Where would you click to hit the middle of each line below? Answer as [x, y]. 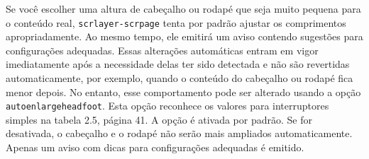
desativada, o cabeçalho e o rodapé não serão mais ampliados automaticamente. [179, 133]
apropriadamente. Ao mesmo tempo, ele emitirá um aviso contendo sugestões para [184, 36]
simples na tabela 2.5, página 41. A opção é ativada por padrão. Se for [159, 119]
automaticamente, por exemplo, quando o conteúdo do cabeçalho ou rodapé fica [180, 78]
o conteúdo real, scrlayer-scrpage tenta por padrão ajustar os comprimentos [176, 22]
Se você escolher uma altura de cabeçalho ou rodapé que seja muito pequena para [183, 8]
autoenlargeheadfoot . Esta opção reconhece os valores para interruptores [167, 106]
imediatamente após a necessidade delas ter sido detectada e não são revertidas [178, 64]
